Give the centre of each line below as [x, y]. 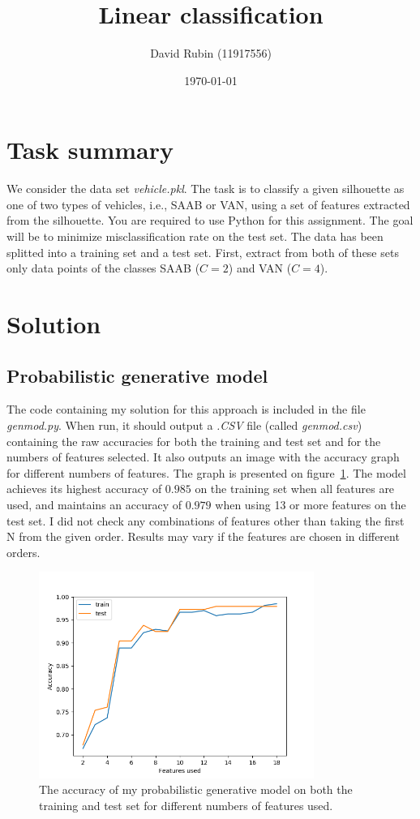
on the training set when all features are [295, 489]
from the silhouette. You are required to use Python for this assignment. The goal [210, 220]
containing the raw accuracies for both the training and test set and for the [194, 441]
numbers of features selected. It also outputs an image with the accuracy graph [203, 457]
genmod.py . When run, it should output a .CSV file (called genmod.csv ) [184, 425]
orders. [24, 552]
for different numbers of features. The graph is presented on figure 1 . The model [206, 472]
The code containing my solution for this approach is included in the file [186, 409]
